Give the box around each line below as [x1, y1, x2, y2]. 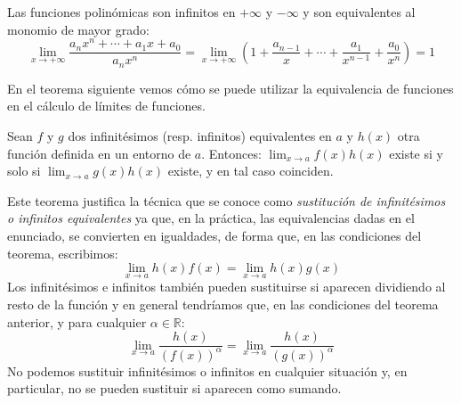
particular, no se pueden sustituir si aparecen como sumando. [7, 379, 342, 398]
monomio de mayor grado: [7, 20, 150, 38]
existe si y [389, 144, 443, 162]
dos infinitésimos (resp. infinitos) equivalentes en [68, 126, 332, 144]
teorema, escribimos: [7, 243, 118, 262]
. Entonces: [201, 144, 262, 162]
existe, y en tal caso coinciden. [167, 161, 334, 180]
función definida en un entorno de [7, 144, 191, 162]
